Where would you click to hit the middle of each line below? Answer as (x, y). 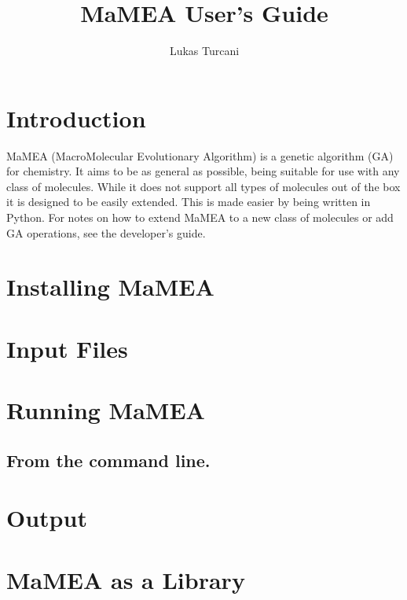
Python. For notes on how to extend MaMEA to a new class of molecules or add (200, 217)
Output (47, 518)
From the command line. (108, 460)
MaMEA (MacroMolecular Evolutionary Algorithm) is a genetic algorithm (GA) (200, 155)
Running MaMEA (106, 410)
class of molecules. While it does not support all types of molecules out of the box (203, 186)
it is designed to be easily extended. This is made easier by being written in (189, 202)
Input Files (67, 348)
